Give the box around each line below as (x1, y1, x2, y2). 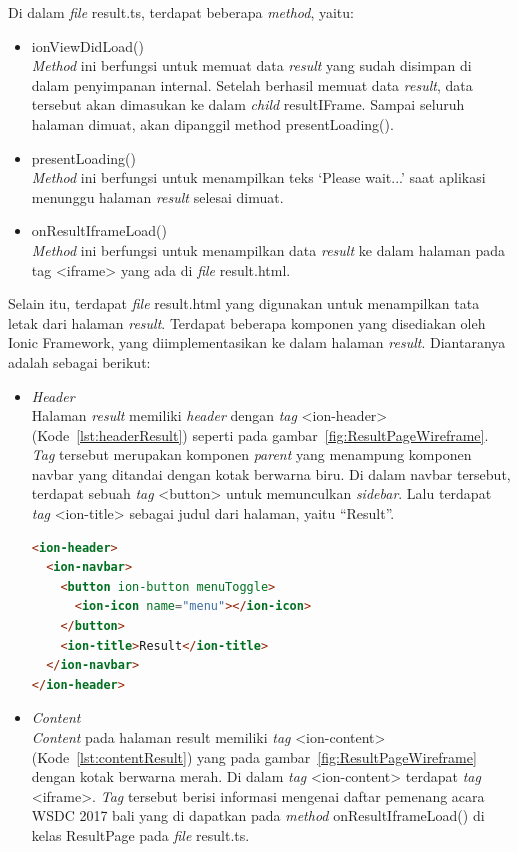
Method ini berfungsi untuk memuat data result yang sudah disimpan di (31, 55, 472, 76)
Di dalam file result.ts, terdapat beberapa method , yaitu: (8, 2, 354, 22)
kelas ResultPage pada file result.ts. (31, 824, 250, 845)
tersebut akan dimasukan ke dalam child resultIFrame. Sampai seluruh (31, 94, 465, 115)
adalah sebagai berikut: (8, 351, 151, 372)
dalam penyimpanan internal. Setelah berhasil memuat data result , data (31, 74, 473, 95)
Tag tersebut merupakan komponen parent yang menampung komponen (31, 444, 472, 465)
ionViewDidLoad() (31, 35, 144, 56)
